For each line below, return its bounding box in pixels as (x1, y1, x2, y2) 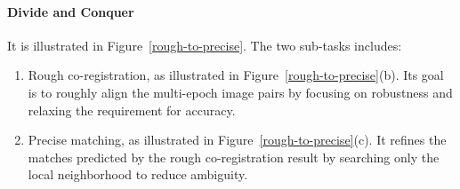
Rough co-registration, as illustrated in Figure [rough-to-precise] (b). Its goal (28, 66, 444, 84)
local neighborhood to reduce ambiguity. (28, 165, 248, 184)
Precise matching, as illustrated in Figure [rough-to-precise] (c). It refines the (28, 130, 447, 149)
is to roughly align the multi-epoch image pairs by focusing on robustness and (28, 83, 453, 101)
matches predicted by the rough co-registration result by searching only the (28, 147, 440, 166)
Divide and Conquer (7, 2, 134, 20)
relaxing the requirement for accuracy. (28, 100, 236, 119)
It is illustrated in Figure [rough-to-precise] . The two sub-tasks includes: (7, 35, 402, 54)
